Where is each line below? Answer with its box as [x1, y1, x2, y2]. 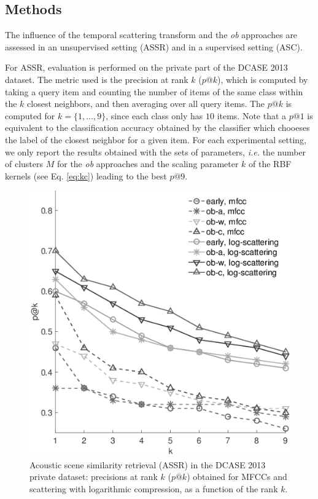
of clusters [5, 157, 44, 170]
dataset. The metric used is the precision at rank [5, 73, 188, 85]
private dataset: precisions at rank [29, 470, 158, 483]
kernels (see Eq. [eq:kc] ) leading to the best [5, 169, 167, 182]
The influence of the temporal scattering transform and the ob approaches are [5, 28, 298, 41]
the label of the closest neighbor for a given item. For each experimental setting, [5, 133, 306, 146]
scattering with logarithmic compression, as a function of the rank [29, 482, 278, 495]
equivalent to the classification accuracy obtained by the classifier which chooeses [5, 121, 310, 134]
